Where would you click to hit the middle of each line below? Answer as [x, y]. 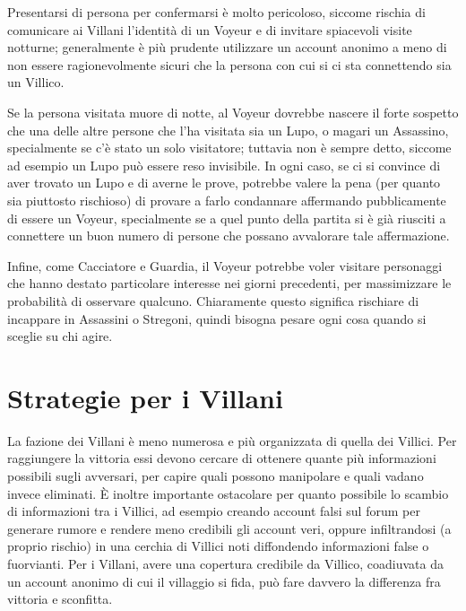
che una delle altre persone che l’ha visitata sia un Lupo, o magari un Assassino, [228, 130]
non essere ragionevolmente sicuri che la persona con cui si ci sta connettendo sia [229, 64]
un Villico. [36, 82]
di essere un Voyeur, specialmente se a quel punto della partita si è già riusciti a [227, 218]
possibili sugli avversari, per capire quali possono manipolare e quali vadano [216, 476]
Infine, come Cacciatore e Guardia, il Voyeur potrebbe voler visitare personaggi [225, 265]
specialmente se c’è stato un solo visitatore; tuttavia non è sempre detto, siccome [229, 148]
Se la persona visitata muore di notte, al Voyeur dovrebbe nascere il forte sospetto [233, 112]
